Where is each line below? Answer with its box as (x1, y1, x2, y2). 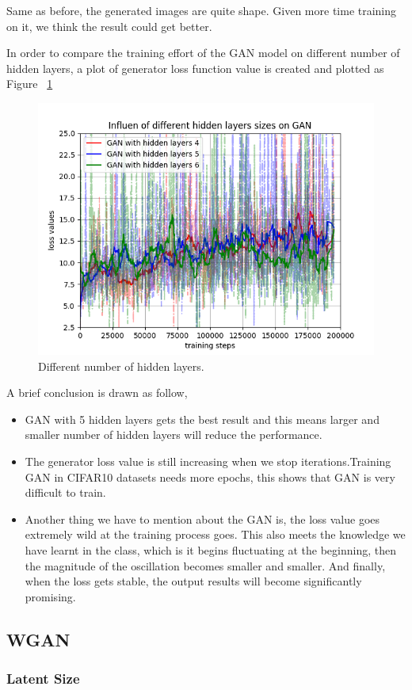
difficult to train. (25, 484, 106, 501)
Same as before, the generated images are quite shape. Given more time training (6, 2, 397, 18)
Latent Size (6, 668, 80, 688)
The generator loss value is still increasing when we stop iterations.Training (25, 452, 391, 469)
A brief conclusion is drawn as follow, (6, 384, 188, 401)
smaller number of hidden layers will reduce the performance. (25, 426, 322, 443)
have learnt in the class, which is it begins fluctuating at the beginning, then (25, 541, 396, 558)
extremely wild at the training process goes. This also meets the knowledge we (25, 526, 406, 543)
